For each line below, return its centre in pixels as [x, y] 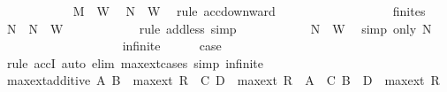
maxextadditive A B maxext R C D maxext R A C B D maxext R [223, 80]
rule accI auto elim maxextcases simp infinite [135, 62]
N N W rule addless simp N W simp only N [219, 28]
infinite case [172, 46]
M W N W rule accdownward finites [249, 11]
